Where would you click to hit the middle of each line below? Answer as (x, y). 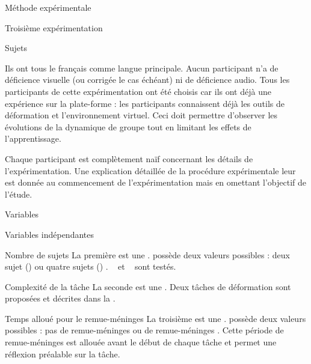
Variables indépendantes (49, 234)
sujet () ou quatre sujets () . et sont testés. (91, 266)
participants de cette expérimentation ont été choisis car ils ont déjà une (138, 91)
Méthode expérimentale (48, 7)
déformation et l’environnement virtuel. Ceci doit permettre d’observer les (141, 115)
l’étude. (19, 194)
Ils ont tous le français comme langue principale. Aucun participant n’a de (142, 68)
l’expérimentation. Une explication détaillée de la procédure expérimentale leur (150, 170)
